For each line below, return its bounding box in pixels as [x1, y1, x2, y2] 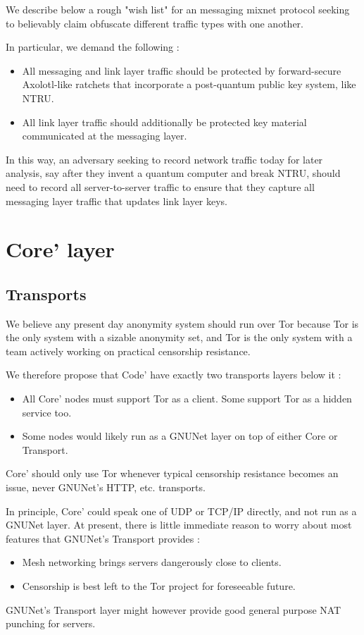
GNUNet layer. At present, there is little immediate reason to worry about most [6, 517, 352, 532]
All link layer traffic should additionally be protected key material [22, 114, 307, 129]
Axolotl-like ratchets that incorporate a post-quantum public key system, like [22, 77, 356, 92]
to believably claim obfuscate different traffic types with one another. [6, 16, 303, 30]
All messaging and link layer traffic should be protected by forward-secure [22, 63, 341, 78]
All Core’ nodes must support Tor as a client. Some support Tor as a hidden [22, 391, 352, 406]
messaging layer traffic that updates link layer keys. [6, 193, 228, 208]
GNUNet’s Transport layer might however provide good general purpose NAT [6, 602, 341, 617]
